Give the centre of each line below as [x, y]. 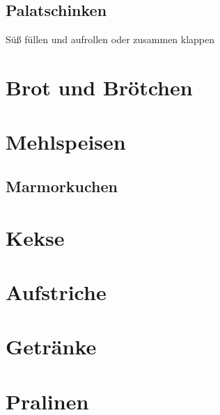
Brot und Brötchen [99, 87]
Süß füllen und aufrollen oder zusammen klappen [110, 39]
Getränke [51, 346]
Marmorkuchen [62, 186]
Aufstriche [56, 291]
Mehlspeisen [66, 142]
